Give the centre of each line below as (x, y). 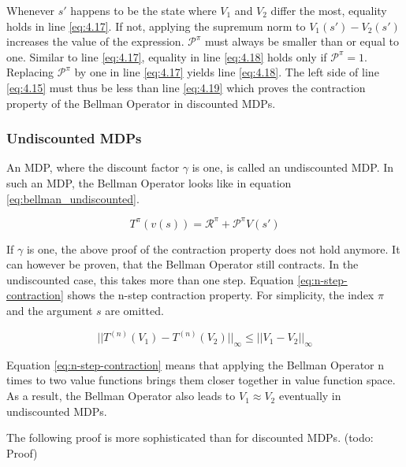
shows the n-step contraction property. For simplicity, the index (221, 295)
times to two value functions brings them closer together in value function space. (201, 380)
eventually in (310, 396)
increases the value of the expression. (95, 41)
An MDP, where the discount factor (93, 167)
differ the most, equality (329, 10)
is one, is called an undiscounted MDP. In (293, 167)
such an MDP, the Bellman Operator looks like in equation (149, 182)
